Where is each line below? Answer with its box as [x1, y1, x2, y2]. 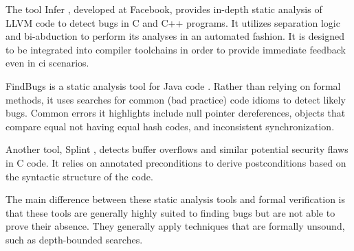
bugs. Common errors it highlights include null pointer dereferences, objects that [5, 106, 346, 120]
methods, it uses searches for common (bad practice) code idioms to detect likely [5, 92, 346, 106]
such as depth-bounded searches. [5, 232, 143, 246]
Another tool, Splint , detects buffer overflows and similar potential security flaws [5, 142, 349, 156]
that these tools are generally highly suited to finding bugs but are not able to [5, 205, 335, 219]
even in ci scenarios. [5, 56, 89, 70]
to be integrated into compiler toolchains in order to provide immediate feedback [5, 42, 346, 56]
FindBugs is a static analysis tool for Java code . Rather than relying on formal [5, 78, 341, 93]
